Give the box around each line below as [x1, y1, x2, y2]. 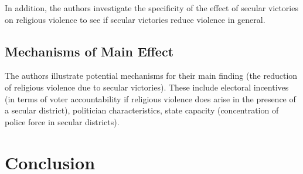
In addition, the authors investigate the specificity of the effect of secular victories [5, 2, 298, 14]
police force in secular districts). [5, 115, 120, 128]
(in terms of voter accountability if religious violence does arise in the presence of [5, 92, 296, 105]
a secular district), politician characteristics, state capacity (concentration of [5, 104, 279, 116]
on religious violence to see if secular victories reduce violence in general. [5, 13, 265, 25]
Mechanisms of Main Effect [5, 42, 174, 60]
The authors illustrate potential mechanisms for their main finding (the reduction [5, 69, 298, 82]
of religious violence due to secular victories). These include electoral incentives [5, 81, 289, 93]
